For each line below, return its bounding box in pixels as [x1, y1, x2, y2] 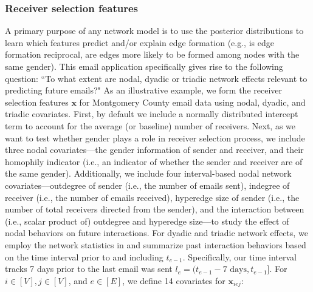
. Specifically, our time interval [182, 250, 297, 263]
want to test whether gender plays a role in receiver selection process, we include [5, 131, 305, 144]
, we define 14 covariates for [122, 274, 225, 287]
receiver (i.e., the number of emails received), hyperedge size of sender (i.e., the [5, 191, 300, 203]
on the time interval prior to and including [5, 250, 163, 263]
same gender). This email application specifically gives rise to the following [5, 60, 283, 72]
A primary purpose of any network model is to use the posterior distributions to [5, 24, 304, 37]
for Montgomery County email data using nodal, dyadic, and [79, 95, 306, 108]
